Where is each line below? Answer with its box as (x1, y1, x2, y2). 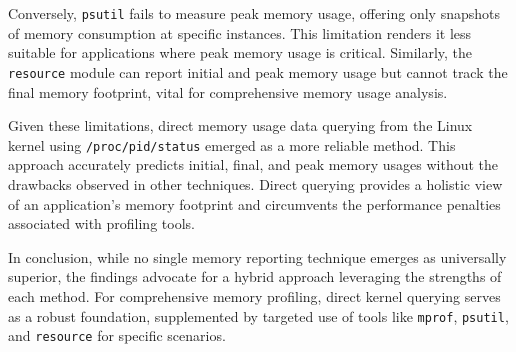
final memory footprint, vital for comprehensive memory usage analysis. (8, 81, 448, 102)
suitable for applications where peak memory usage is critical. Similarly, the (8, 42, 473, 63)
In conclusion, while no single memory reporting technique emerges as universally (8, 246, 507, 267)
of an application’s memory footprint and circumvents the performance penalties (8, 193, 501, 214)
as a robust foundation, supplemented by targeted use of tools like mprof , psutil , (8, 305, 509, 326)
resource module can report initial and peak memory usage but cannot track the (8, 61, 508, 82)
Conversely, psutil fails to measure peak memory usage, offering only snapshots (8, 3, 501, 23)
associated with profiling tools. (8, 213, 195, 234)
